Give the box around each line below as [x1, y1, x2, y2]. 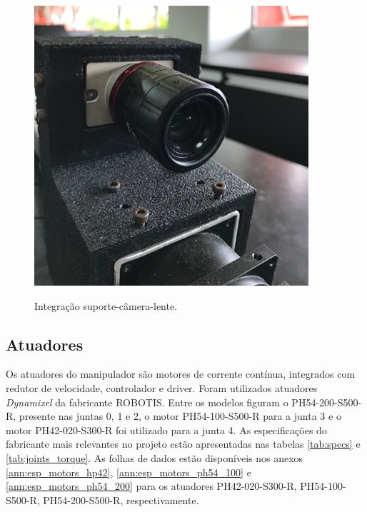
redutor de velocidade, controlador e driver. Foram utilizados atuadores [6, 380, 318, 395]
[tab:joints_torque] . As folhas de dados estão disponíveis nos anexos [6, 450, 303, 465]
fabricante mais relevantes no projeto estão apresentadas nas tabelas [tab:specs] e [6, 436, 361, 451]
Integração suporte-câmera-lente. [34, 298, 178, 313]
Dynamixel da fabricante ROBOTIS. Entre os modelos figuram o [6, 394, 288, 409]
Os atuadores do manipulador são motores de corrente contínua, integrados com [6, 366, 356, 381]
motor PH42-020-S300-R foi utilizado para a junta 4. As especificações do [6, 422, 327, 437]
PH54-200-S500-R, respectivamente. [43, 492, 199, 507]
